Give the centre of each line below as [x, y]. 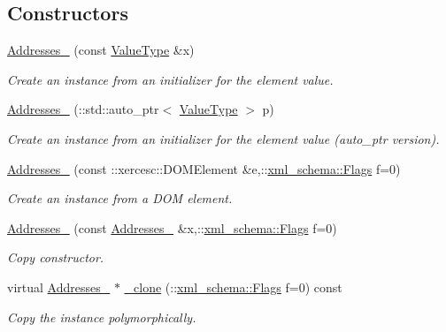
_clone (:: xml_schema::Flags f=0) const [233, 287]
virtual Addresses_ [59, 287]
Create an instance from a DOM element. [120, 198]
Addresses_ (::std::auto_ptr [83, 109]
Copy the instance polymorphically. [102, 317]
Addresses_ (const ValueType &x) [101, 50]
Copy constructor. [56, 257]
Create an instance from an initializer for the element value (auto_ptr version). [223, 138]
